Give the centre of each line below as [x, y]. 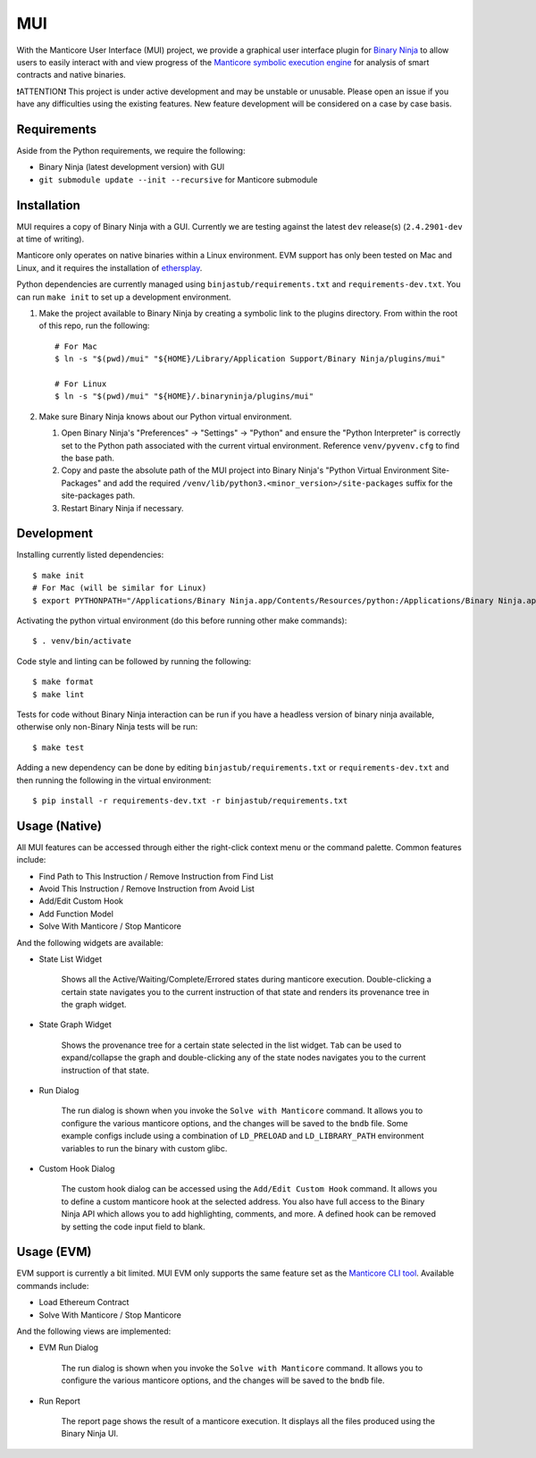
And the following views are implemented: [94, 1331]
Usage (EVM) [54, 1252]
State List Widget [71, 959]
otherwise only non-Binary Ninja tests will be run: [107, 727]
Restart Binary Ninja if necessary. [122, 508]
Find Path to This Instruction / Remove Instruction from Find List [156, 876]
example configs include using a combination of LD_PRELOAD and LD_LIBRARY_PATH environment [243, 1136]
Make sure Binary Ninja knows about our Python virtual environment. [165, 417]
